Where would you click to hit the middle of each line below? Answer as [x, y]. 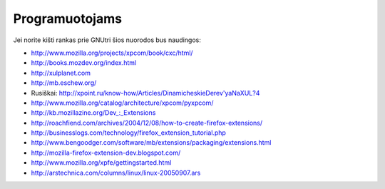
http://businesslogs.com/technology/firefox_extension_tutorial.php [128, 133]
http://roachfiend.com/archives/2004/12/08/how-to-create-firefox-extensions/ [147, 123]
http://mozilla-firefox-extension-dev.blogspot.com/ [106, 153]
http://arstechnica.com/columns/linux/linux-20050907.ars [116, 173]
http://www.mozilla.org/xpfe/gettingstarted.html [101, 163]
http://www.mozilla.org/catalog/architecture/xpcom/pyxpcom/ [122, 103]
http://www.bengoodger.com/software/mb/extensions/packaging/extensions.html [151, 143]
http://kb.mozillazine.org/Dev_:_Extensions [93, 113]
